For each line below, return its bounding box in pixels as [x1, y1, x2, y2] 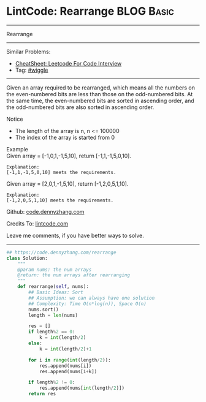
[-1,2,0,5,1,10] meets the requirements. [6, 197, 114, 203]
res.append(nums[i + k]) [39, 368, 97, 374]
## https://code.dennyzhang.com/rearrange [6, 249, 116, 256]
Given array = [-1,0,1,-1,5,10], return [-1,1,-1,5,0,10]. [6, 152, 132, 159]
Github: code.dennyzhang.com [6, 208, 85, 215]
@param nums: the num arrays [17, 267, 92, 273]
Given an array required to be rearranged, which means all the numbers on [6, 84, 195, 91]
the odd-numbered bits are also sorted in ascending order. [6, 103, 154, 111]
